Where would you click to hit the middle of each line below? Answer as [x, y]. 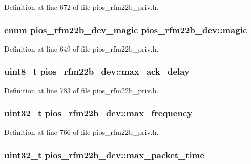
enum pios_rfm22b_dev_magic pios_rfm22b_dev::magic [126, 29]
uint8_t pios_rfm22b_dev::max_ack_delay [97, 71]
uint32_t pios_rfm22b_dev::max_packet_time [104, 155]
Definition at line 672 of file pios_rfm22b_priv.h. [81, 7]
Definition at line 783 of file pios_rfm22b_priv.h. [81, 90]
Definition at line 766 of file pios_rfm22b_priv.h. [81, 132]
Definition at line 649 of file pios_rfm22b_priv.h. [81, 48]
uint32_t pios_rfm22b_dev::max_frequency [98, 113]
